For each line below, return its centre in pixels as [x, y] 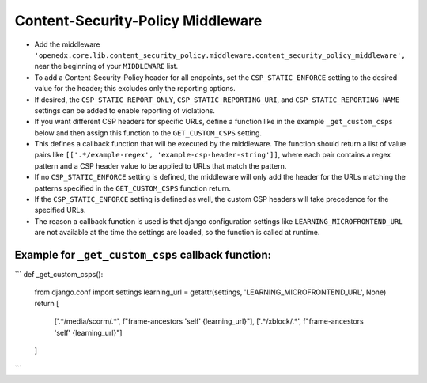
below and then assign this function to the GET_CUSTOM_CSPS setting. [148, 133]
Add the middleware [67, 44]
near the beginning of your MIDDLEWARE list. [106, 66]
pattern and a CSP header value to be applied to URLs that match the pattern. [161, 165]
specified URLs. [60, 210]
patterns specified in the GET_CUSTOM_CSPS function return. [132, 188]
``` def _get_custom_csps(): [59, 275]
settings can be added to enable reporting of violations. [125, 110]
